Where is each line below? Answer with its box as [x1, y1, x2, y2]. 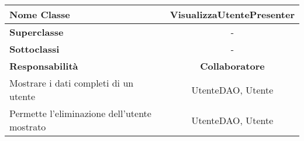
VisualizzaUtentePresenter [170, 8, 295, 21]
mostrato [9, 120, 46, 133]
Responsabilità [9, 59, 78, 73]
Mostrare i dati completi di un [9, 76, 134, 90]
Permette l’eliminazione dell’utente [9, 106, 151, 120]
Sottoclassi [9, 42, 60, 56]
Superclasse [9, 25, 64, 39]
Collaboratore [200, 59, 265, 73]
